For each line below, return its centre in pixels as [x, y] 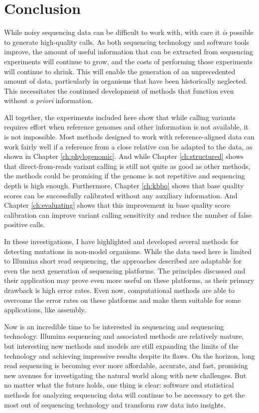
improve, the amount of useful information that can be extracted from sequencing [129, 52]
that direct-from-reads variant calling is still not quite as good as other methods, [127, 166]
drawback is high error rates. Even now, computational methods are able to [120, 290]
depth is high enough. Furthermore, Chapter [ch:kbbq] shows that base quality [124, 186]
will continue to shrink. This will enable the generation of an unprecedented [120, 71]
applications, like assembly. [45, 310]
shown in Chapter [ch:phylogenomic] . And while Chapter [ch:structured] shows [124, 156]
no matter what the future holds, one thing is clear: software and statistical [119, 385]
